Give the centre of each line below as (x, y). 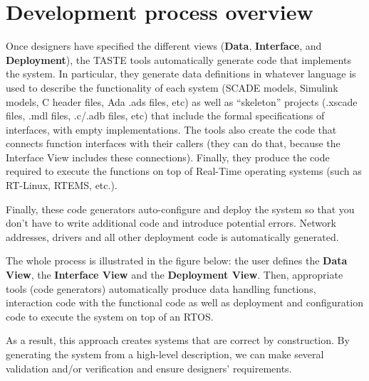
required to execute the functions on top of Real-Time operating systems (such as (184, 171)
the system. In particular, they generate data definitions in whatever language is (181, 74)
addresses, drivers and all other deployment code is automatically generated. (172, 236)
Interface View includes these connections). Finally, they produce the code (168, 157)
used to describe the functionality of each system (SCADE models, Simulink (172, 87)
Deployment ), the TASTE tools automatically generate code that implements (178, 59)
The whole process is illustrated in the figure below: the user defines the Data (177, 261)
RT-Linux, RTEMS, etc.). (62, 185)
